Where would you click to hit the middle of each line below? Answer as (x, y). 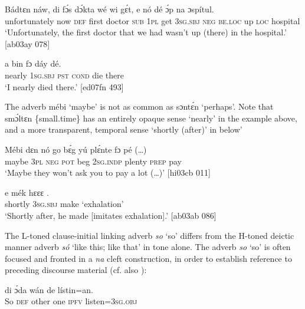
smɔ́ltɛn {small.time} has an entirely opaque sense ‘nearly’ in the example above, (151, 118)
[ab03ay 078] (27, 43)
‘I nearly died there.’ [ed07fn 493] (64, 86)
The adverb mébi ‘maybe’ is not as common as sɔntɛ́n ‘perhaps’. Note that (139, 106)
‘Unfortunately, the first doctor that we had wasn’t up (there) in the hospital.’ (146, 32)
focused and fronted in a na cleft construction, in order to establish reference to (148, 258)
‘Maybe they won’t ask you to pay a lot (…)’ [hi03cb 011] (108, 172)
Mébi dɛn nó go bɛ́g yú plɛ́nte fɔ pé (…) (76, 149)
